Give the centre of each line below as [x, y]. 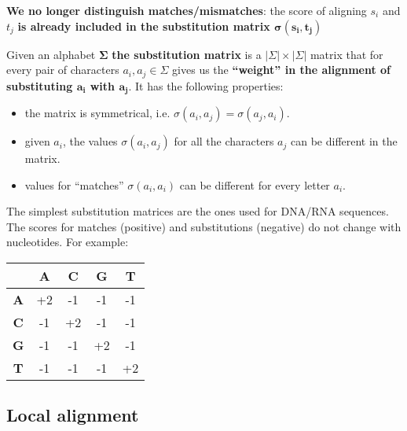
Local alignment [73, 415]
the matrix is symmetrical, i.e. [97, 113]
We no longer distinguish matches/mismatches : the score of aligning [187, 10]
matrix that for [346, 54]
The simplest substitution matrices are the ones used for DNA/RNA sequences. [198, 211]
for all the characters [224, 141]
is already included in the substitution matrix [144, 26]
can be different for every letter [255, 184]
